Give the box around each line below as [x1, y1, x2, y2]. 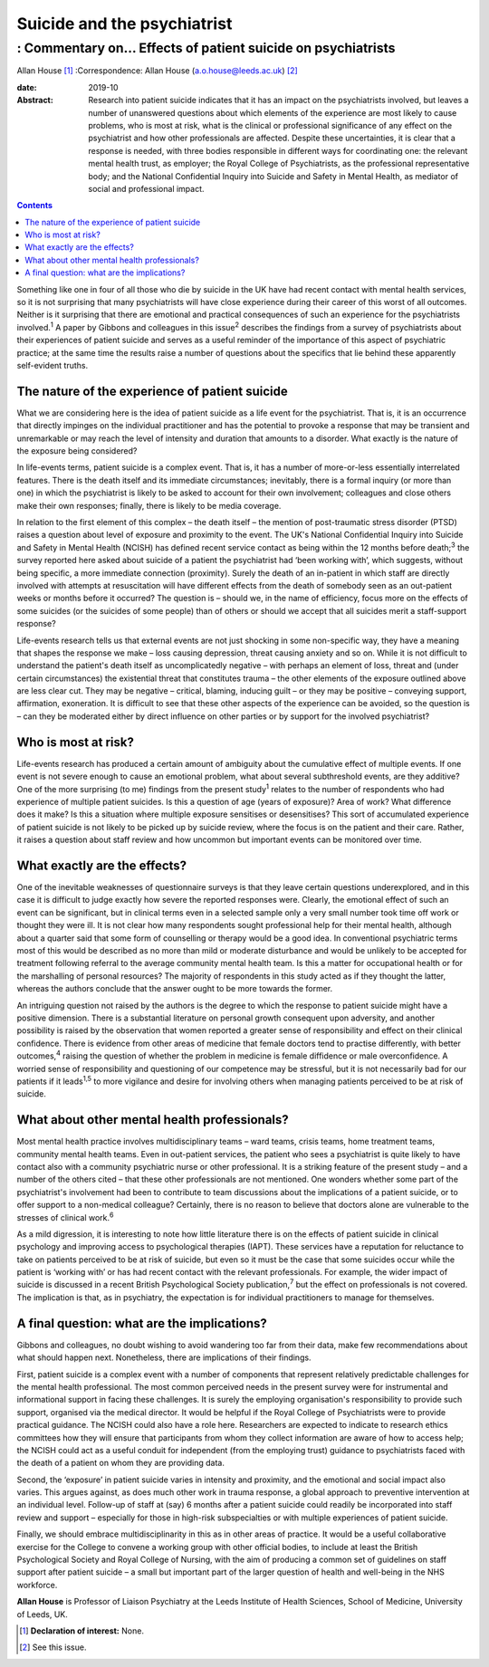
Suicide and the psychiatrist [16, 14, 233, 34]
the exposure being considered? [16, 445, 138, 456]
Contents [16, 200, 53, 211]
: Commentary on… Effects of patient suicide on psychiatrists [16, 40, 396, 56]
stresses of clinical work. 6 [16, 1210, 114, 1222]
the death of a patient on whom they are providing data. [16, 1458, 225, 1469]
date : [16, 81, 37, 92]
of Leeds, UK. [16, 1608, 68, 1620]
